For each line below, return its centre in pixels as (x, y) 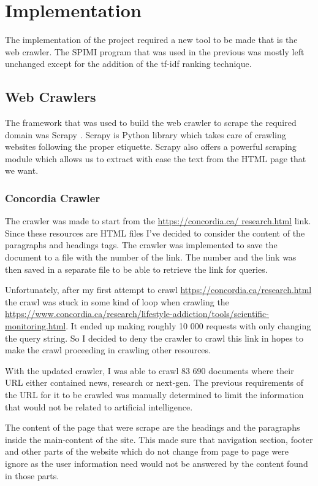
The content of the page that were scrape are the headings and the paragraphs (153, 427)
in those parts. (32, 475)
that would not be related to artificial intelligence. (99, 406)
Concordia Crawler (53, 198)
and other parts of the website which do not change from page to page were (147, 451)
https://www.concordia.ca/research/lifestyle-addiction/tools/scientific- (137, 314)
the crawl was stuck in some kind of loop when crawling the (117, 301)
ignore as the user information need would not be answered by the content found (157, 463)
